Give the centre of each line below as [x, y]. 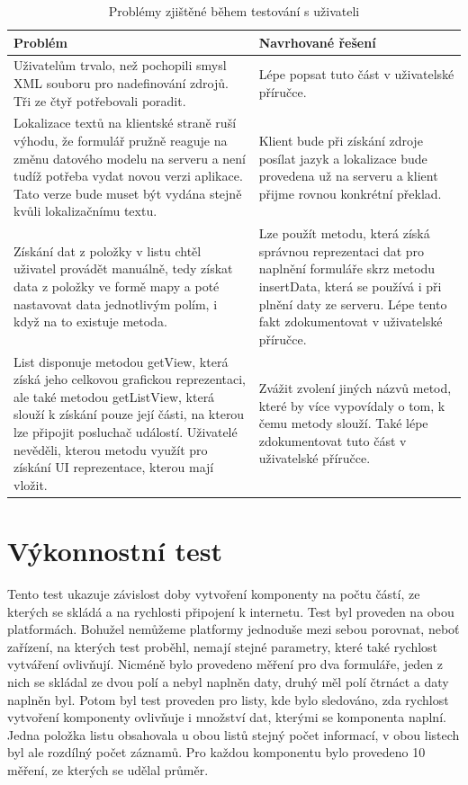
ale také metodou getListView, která [114, 396]
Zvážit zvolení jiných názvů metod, [355, 388]
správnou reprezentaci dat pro [342, 250]
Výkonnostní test [115, 551]
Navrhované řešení [317, 42]
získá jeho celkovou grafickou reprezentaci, [130, 379]
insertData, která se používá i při [350, 286]
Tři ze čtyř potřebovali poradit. [100, 100]
